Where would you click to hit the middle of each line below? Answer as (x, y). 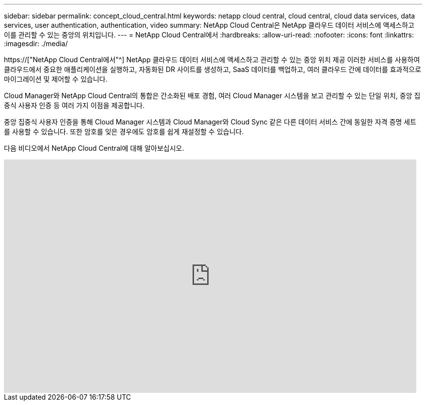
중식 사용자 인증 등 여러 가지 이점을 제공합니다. (74, 105)
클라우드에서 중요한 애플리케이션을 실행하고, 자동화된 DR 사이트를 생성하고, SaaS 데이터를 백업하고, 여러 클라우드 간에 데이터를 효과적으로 (213, 69)
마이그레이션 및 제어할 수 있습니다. (56, 79)
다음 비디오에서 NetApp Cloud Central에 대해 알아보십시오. (94, 148)
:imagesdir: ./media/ (36, 44)
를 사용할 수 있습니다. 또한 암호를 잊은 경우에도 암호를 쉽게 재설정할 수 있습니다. (124, 132)
